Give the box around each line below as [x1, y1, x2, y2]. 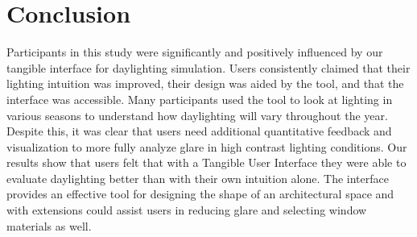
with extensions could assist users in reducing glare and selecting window [6, 202, 367, 218]
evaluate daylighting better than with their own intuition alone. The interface [6, 169, 389, 186]
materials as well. [6, 217, 92, 234]
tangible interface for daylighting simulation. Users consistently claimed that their [6, 59, 411, 76]
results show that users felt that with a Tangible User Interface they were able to [6, 154, 407, 171]
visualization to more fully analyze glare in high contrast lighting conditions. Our [6, 138, 407, 155]
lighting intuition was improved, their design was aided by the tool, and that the [6, 75, 404, 92]
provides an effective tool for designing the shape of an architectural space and [6, 185, 394, 202]
